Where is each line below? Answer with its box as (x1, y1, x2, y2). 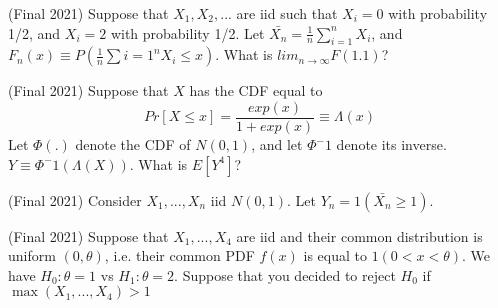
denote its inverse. (336, 134, 447, 155)
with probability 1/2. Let (110, 22, 265, 43)
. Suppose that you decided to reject (174, 264, 396, 285)
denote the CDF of (75, 134, 191, 155)
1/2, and (8, 22, 61, 43)
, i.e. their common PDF (104, 245, 255, 266)
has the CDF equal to (189, 80, 323, 101)
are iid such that (236, 3, 338, 23)
